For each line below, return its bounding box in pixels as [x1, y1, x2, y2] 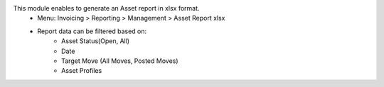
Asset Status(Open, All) [61, 37, 130, 45]
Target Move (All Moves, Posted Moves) [61, 57, 178, 65]
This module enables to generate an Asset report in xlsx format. [13, 4, 200, 12]
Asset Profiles [61, 66, 102, 75]
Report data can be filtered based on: [37, 27, 147, 35]
